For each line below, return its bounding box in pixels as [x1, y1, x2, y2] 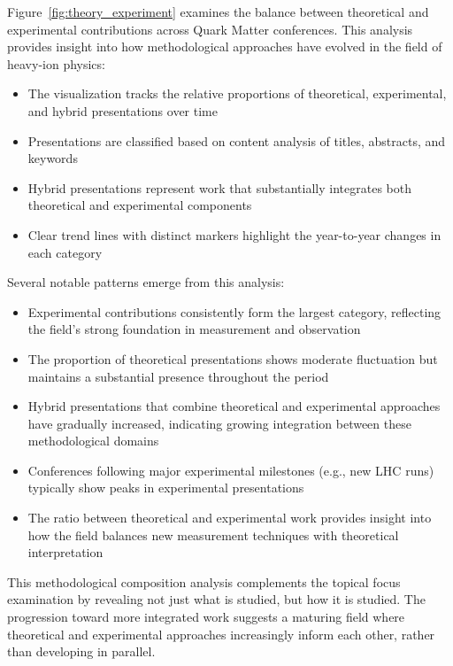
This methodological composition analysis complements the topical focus [7, 572, 401, 591]
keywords [27, 149, 78, 167]
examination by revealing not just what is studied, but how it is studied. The [7, 590, 426, 608]
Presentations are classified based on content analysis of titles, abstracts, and [27, 131, 446, 150]
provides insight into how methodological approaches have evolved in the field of [7, 37, 442, 56]
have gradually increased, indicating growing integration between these [27, 414, 411, 432]
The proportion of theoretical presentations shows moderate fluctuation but [27, 349, 438, 368]
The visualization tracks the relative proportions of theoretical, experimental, [27, 84, 447, 103]
